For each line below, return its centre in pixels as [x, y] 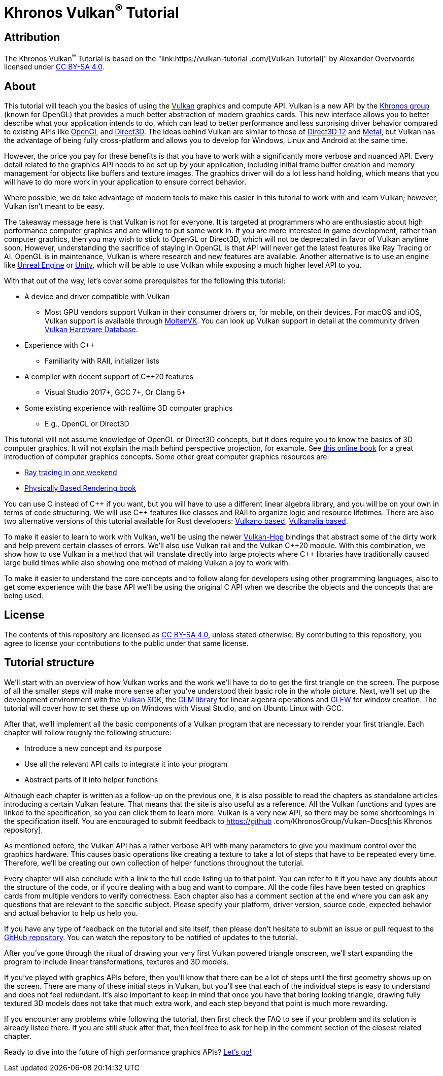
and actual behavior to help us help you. [71, 913]
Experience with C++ [60, 345]
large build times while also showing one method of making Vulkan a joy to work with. [147, 563]
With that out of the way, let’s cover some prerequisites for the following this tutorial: [145, 281]
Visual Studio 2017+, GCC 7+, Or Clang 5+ [115, 392]
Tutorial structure [49, 663]
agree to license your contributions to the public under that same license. [126, 643]
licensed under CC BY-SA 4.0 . [54, 67]
